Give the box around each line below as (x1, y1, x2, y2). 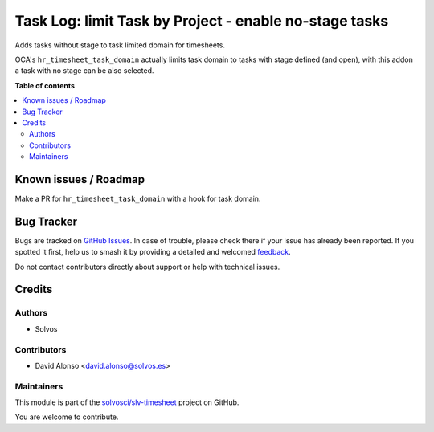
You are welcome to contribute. (14, 412, 119, 422)
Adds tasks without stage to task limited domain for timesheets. (14, 40, 225, 50)
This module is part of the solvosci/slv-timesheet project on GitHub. (14, 397, 240, 407)
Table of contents (14, 80, 76, 90)
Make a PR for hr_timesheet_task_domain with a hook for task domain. (14, 194, 261, 203)
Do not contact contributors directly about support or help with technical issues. (14, 262, 280, 271)
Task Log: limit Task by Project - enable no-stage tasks (14, 12, 389, 30)
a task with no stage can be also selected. (14, 66, 154, 75)
